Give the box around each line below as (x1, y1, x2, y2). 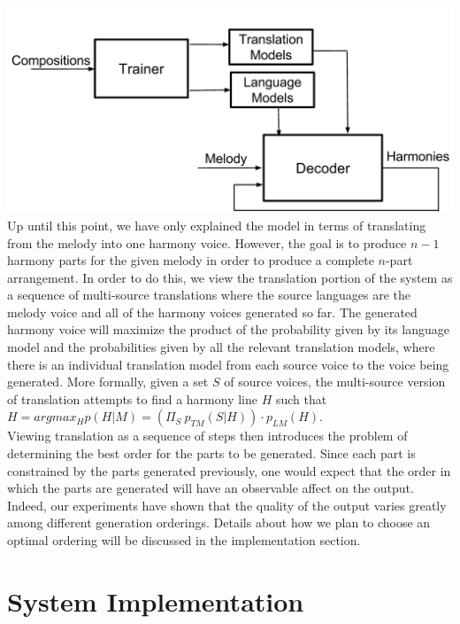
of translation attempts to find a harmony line (7, 389, 257, 408)
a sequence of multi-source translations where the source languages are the (7, 285, 410, 304)
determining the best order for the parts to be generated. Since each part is (7, 444, 416, 463)
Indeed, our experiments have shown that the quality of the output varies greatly (7, 495, 447, 514)
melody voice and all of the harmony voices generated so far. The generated (7, 302, 418, 321)
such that (275, 389, 327, 408)
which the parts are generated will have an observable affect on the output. (7, 479, 414, 497)
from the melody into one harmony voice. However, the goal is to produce (7, 233, 407, 252)
